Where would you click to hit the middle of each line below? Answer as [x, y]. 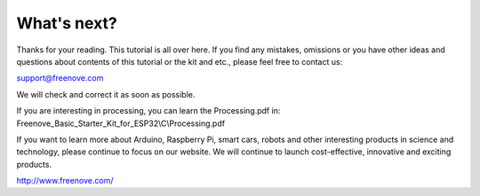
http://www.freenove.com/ [65, 181]
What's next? [67, 23]
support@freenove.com [60, 78]
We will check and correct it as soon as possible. [106, 94]
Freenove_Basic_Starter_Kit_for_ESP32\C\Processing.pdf [121, 123]
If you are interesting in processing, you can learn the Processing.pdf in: [148, 111]
